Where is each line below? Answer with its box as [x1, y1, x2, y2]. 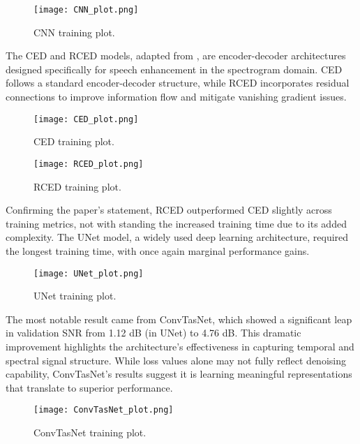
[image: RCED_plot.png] [33, 158, 144, 169]
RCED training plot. [33, 179, 121, 193]
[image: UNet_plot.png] [33, 268, 144, 279]
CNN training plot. [33, 24, 115, 39]
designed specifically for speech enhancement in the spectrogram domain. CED [6, 61, 343, 76]
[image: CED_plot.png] [33, 114, 139, 124]
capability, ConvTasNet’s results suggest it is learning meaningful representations [6, 367, 352, 381]
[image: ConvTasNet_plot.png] [33, 405, 174, 415]
